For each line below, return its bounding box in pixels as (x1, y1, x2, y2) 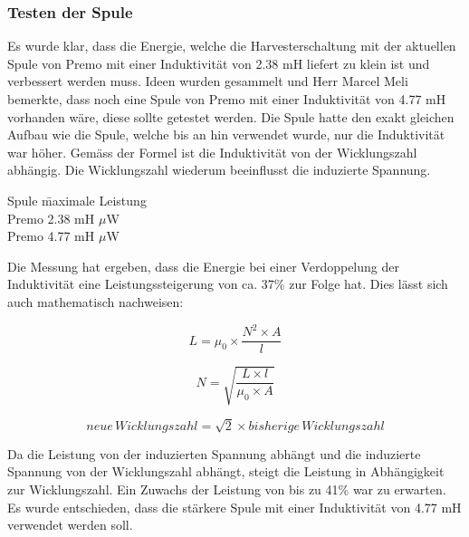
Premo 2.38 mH (7, 208, 95, 227)
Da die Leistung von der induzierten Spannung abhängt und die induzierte (7, 444, 421, 463)
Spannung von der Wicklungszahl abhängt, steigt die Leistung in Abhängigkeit (7, 462, 445, 481)
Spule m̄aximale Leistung (7, 190, 147, 209)
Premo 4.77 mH (7, 226, 95, 245)
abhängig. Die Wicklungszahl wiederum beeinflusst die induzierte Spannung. (7, 160, 431, 179)
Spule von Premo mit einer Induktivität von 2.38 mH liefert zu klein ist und (7, 53, 430, 72)
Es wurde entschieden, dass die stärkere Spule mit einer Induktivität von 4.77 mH (7, 497, 462, 516)
